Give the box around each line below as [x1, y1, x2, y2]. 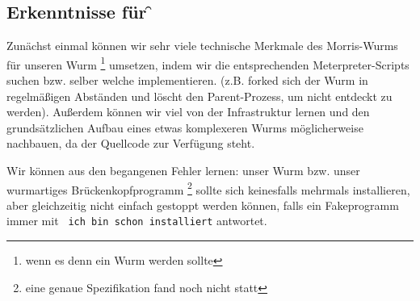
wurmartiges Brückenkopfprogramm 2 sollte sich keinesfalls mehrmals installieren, [6, 178, 410, 198]
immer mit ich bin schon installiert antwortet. [6, 212, 267, 229]
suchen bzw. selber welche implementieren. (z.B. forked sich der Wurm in [6, 72, 368, 89]
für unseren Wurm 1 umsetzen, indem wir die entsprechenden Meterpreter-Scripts [6, 53, 409, 73]
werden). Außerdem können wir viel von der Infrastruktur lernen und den [6, 103, 370, 120]
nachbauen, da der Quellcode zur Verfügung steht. [6, 135, 255, 152]
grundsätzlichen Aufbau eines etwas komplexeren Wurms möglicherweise [6, 119, 363, 136]
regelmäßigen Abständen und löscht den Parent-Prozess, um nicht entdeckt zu [6, 87, 393, 104]
